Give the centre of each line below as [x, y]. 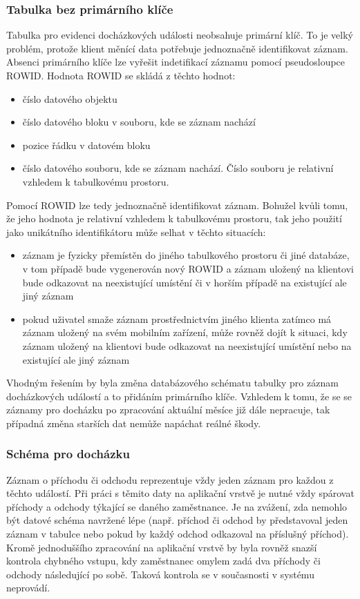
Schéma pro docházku [68, 454]
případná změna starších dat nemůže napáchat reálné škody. [134, 423]
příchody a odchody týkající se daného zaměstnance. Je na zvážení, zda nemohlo [177, 506]
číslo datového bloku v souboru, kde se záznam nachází [139, 122]
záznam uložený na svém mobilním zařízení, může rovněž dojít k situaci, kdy [185, 332]
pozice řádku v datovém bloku [86, 145]
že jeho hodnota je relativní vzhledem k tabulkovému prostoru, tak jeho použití [174, 218]
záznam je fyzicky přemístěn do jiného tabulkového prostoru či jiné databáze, [186, 255]
